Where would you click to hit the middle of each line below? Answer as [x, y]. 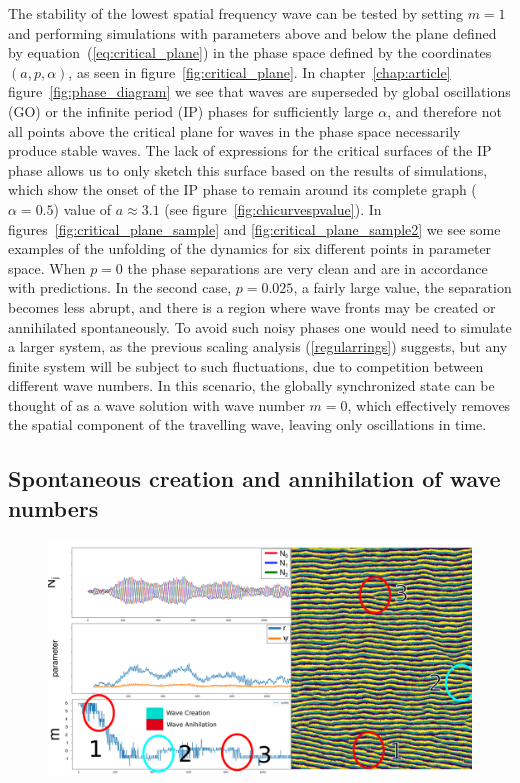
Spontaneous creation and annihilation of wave [254, 478]
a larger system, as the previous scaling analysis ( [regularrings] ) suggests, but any [258, 346]
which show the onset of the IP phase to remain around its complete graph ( [242, 189]
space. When [47, 267]
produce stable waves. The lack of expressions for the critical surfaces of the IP [250, 150]
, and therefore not [444, 110]
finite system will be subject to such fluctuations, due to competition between [246, 365]
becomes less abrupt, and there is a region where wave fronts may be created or [252, 306]
